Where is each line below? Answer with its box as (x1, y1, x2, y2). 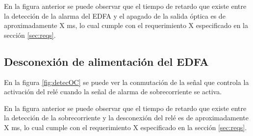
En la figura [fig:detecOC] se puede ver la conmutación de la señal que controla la (4, 77, 249, 87)
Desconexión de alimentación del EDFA (4, 54, 209, 69)
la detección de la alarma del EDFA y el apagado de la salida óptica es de (4, 10, 226, 21)
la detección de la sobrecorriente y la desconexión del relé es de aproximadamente (4, 112, 249, 123)
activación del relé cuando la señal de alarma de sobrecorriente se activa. (4, 86, 222, 97)
